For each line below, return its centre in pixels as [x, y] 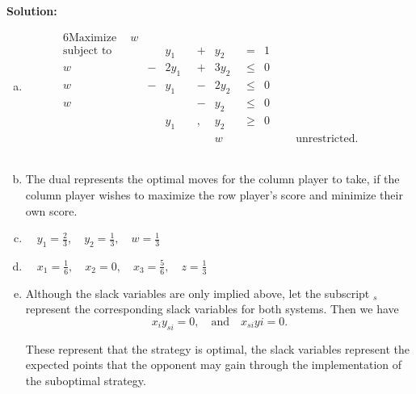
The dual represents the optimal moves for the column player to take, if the [212, 179]
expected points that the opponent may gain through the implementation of [214, 365]
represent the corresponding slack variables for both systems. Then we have [212, 309]
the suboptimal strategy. [86, 380]
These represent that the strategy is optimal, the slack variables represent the [217, 348]
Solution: [32, 10]
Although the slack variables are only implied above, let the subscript [197, 293]
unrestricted [326, 138]
